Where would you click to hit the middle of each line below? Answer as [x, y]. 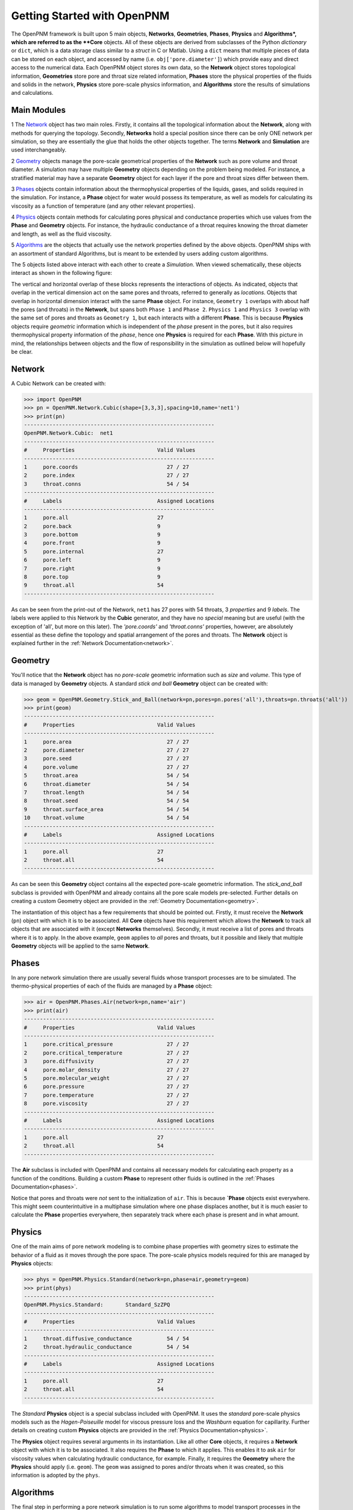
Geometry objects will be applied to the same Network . [80, 946]
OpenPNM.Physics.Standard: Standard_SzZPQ [97, 1305]
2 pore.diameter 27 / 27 [106, 750]
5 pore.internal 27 [94, 551]
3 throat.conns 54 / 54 [106, 484]
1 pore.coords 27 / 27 [106, 467]
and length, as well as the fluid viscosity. [61, 234]
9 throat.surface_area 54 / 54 [106, 809]
